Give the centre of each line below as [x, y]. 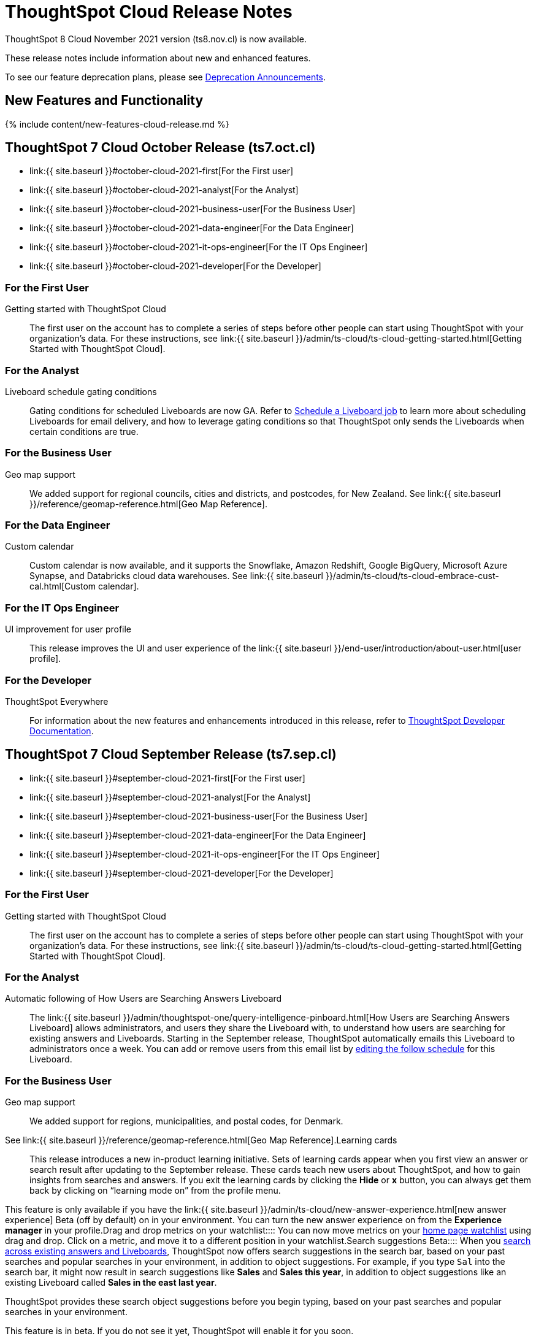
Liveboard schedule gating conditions [81, 391]
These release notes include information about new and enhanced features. [158, 58]
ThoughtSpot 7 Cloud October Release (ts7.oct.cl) [160, 148]
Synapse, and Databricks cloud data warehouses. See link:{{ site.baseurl [176, 576]
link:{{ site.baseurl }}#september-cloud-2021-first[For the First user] [167, 778]
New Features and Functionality [104, 101]
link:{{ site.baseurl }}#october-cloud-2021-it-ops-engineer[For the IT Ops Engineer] [199, 247]
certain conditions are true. [84, 431]
